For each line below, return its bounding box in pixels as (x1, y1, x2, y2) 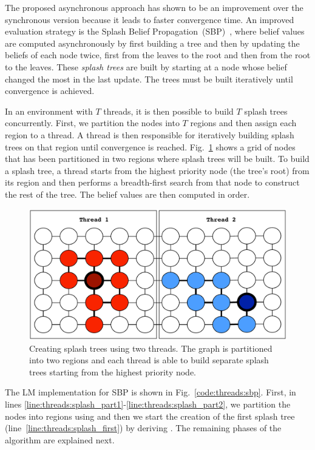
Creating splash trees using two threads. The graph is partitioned (29, 341, 273, 354)
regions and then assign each (190, 116, 297, 129)
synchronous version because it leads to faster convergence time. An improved (5, 13, 294, 25)
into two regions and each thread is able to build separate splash (29, 354, 269, 366)
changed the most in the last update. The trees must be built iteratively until (5, 72, 293, 85)
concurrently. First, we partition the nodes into (5, 116, 180, 129)
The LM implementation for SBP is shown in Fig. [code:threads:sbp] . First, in (5, 386, 296, 398)
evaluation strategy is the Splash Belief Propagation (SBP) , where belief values (5, 25, 305, 38)
